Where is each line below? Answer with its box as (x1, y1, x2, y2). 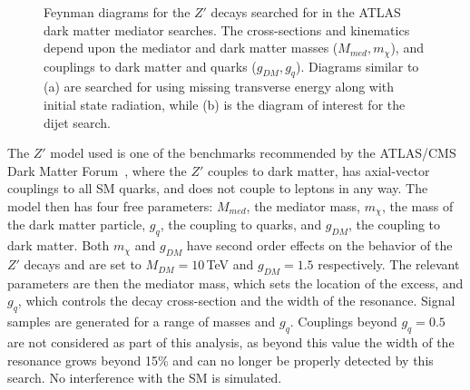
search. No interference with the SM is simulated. (7, 368, 282, 387)
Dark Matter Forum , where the (7, 161, 187, 180)
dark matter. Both (7, 236, 110, 255)
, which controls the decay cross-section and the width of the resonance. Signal (17, 291, 455, 310)
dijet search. (44, 112, 112, 132)
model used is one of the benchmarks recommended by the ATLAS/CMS (50, 143, 456, 162)
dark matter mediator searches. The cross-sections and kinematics (44, 20, 410, 39)
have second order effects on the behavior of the (186, 236, 453, 255)
